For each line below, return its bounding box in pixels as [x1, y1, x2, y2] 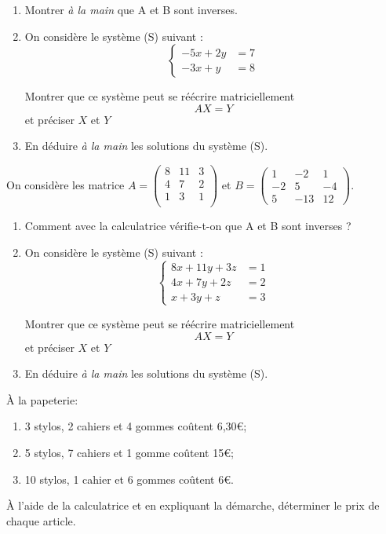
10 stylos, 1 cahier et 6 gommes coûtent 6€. [24, 470, 234, 487]
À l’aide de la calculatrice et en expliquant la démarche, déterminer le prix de [6, 497, 380, 514]
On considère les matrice [6, 176, 125, 192]
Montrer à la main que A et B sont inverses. [24, 2, 238, 17]
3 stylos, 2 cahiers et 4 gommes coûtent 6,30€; [24, 418, 247, 434]
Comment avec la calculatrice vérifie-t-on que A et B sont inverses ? [24, 218, 351, 234]
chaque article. [6, 512, 76, 529]
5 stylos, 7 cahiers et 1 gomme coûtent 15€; [24, 444, 234, 460]
